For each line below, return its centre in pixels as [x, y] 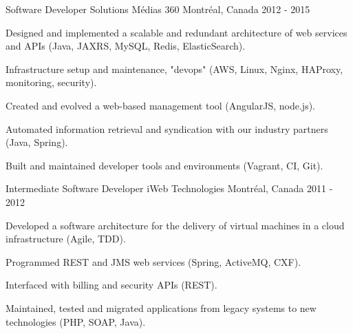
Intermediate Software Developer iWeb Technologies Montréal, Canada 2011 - [169, 188]
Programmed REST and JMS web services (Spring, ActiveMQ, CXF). [153, 261]
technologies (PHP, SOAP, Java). [76, 321]
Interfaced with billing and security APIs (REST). [111, 285]
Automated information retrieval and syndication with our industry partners [167, 128]
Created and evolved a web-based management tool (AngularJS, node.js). [160, 105]
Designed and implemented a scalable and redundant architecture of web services [176, 32]
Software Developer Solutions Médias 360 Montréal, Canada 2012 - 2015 [158, 9]
